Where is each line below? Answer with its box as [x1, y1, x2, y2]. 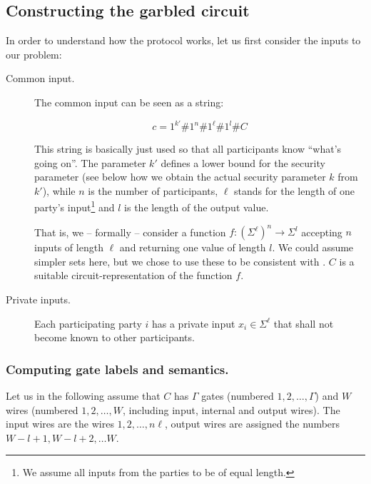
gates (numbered [201, 388, 274, 403]
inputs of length [34, 240, 103, 255]
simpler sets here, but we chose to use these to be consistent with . [34, 253, 326, 268]
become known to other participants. [34, 330, 195, 345]
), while [42, 183, 76, 198]
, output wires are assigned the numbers [165, 416, 340, 431]
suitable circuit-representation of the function [34, 268, 233, 283]
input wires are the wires [6, 416, 114, 431]
